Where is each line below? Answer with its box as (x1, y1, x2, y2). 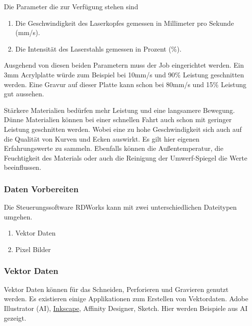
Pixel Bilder (15, 244, 51, 254)
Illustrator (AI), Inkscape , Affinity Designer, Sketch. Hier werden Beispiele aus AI (4, 303, 248, 313)
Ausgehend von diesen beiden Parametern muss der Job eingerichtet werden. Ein (4, 60, 244, 70)
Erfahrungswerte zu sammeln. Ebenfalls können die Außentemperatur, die (4, 143, 223, 153)
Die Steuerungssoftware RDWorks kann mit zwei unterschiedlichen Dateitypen (4, 202, 237, 212)
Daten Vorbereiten (4, 182, 79, 195)
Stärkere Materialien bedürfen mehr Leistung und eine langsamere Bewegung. (4, 105, 235, 115)
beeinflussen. (4, 162, 41, 172)
